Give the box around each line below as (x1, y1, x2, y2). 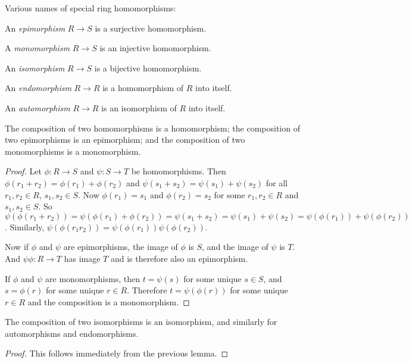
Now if (5, 240, 29, 253)
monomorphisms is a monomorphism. (5, 145, 141, 157)
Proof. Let (5, 165, 42, 177)
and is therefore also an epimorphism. (110, 252, 248, 264)
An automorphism (5, 101, 70, 114)
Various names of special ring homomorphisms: (5, 2, 176, 14)
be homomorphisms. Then (131, 165, 226, 177)
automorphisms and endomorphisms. (5, 327, 139, 339)
